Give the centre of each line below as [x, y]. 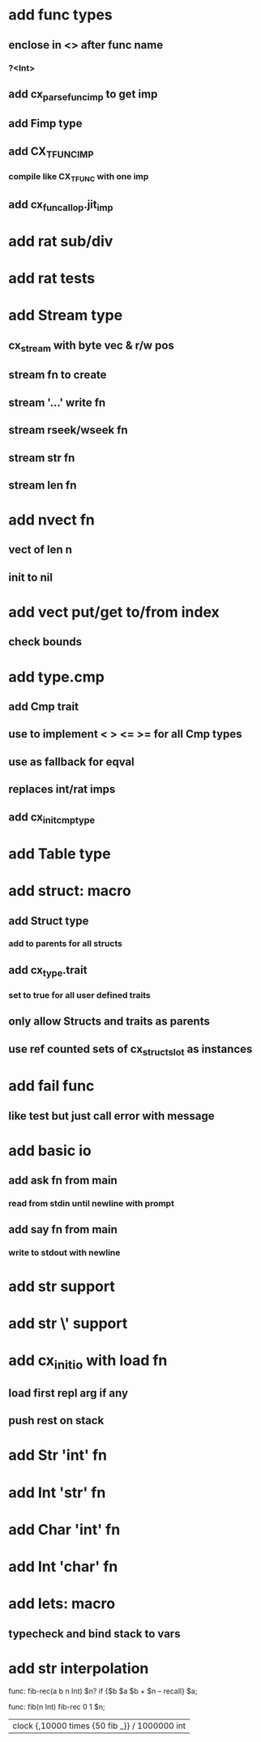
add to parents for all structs [66, 944]
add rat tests [52, 278]
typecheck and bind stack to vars [94, 1634]
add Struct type [49, 920]
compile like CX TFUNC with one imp [79, 177]
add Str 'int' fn [58, 1455]
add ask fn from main [63, 1181]
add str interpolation [79, 1668]
